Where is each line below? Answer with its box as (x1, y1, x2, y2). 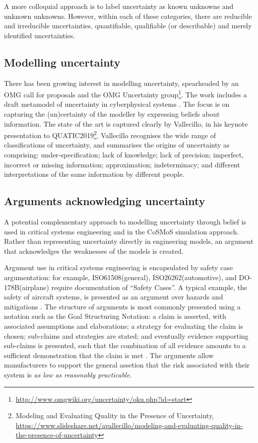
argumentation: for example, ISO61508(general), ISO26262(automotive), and (4, 272, 237, 282)
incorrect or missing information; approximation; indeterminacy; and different (4, 159, 240, 169)
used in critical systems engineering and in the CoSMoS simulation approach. (4, 226, 239, 236)
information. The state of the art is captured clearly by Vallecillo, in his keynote (4, 118, 248, 129)
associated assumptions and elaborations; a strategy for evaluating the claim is (4, 320, 243, 331)
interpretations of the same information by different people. (4, 169, 185, 179)
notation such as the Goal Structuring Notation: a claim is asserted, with (4, 311, 226, 321)
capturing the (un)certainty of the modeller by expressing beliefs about (4, 109, 220, 119)
